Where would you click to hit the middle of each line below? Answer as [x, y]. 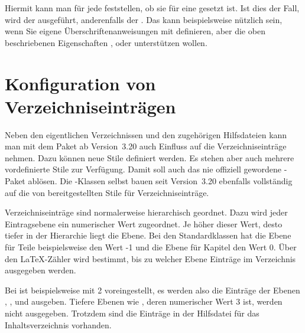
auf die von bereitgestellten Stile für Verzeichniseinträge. [107, 192]
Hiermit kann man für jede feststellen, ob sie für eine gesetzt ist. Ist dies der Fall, [152, 8]
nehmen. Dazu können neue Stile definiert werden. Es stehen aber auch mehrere [150, 157]
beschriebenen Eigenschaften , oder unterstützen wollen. [106, 42]
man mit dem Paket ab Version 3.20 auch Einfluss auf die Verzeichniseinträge [146, 146]
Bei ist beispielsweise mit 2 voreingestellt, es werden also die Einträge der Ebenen [152, 290]
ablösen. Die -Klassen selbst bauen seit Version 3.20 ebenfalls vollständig [160, 181]
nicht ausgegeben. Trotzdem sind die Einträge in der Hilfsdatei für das [132, 313]
